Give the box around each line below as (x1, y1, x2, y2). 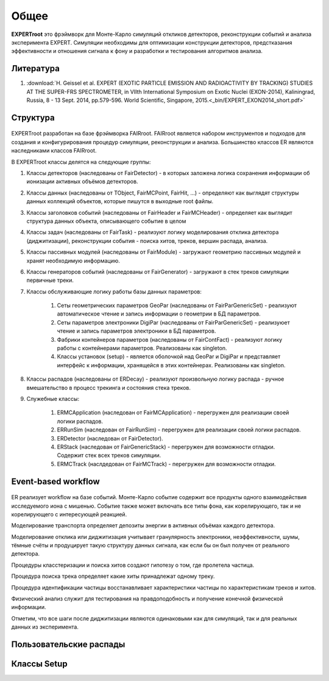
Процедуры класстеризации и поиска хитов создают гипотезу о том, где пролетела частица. (11, 561, 255, 569)
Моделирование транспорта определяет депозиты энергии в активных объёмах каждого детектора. (11, 522, 275, 529)
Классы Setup (11, 659, 68, 669)
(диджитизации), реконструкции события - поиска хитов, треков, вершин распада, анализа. (26, 237, 268, 244)
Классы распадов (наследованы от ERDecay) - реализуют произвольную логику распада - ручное (26, 375, 285, 383)
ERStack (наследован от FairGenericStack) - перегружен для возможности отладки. (57, 443, 275, 450)
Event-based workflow (11, 476, 100, 486)
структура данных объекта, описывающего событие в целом (26, 217, 186, 225)
